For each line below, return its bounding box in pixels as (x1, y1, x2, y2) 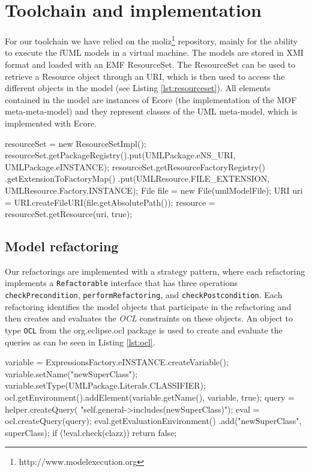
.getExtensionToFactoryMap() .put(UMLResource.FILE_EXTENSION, (5, 172, 270, 185)
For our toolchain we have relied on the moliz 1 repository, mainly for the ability (5, 33, 298, 47)
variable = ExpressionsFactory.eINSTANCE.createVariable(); (5, 356, 229, 368)
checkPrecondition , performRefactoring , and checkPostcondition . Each (5, 288, 283, 301)
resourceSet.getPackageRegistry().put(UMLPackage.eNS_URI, (5, 149, 236, 161)
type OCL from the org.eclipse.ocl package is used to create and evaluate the (5, 323, 283, 336)
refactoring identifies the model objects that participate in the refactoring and (5, 300, 292, 312)
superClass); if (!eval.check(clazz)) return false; (5, 426, 177, 438)
